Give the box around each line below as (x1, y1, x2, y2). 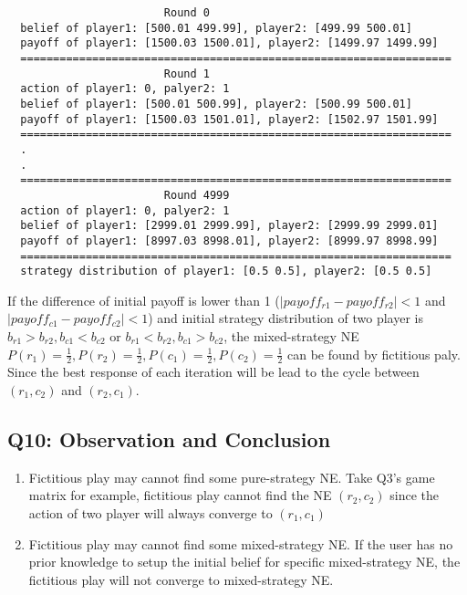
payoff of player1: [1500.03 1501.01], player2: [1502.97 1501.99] (20, 112, 439, 126)
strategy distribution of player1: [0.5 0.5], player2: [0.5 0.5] (20, 265, 432, 278)
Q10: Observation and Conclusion (7, 425, 331, 453)
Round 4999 (163, 188, 230, 202)
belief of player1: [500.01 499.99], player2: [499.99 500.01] (20, 21, 412, 35)
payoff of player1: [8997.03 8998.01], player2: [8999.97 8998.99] (20, 234, 439, 247)
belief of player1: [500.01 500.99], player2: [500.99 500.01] (20, 97, 412, 110)
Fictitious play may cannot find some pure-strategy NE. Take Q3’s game (28, 467, 435, 486)
